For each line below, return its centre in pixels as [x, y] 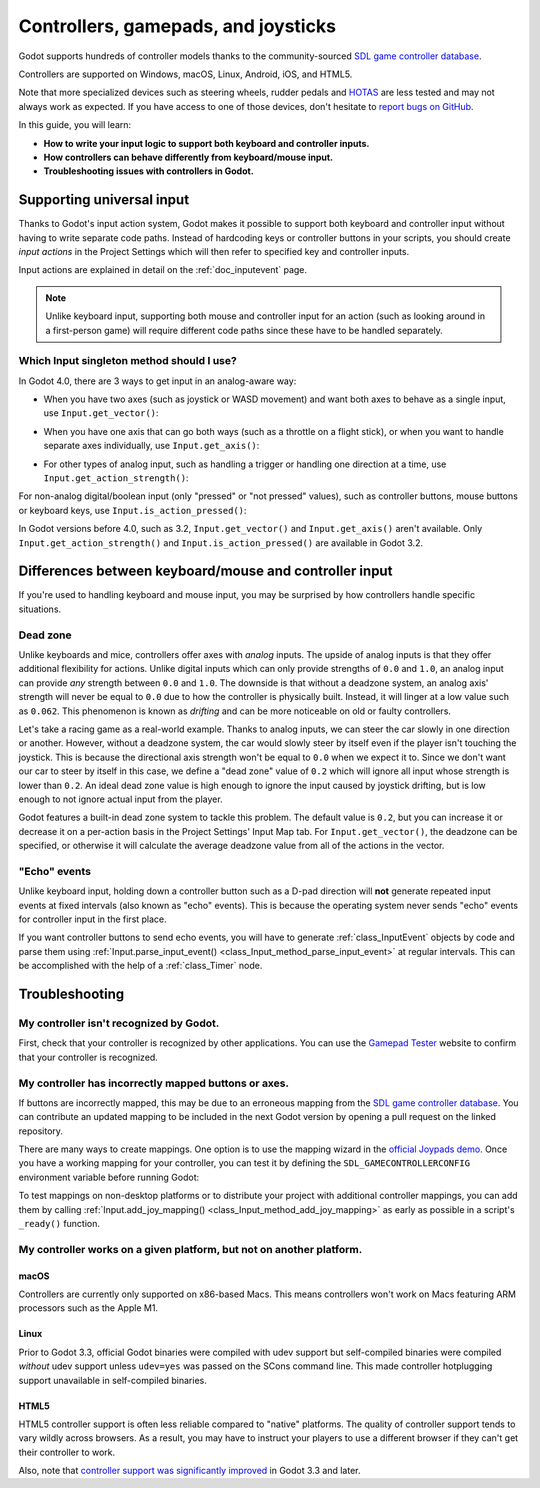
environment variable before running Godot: [109, 1177]
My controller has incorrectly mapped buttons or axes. [154, 1083]
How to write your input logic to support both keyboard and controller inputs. [206, 143]
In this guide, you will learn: [75, 125]
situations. [40, 609]
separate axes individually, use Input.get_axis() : [151, 446]
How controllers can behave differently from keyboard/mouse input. [188, 157]
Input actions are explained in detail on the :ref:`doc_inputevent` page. [163, 270]
